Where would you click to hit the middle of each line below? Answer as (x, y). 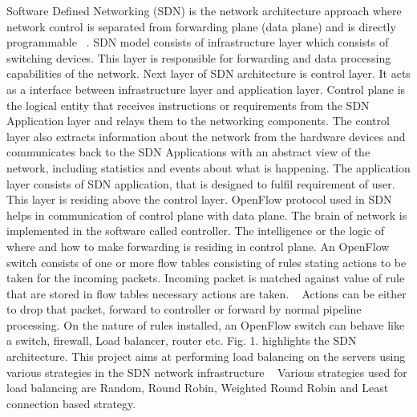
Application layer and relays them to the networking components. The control (198, 121)
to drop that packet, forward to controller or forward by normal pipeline (184, 309)
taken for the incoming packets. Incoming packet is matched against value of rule (206, 278)
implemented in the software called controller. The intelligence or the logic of (196, 231)
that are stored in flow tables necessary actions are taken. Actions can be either (206, 293)
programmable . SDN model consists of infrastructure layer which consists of (198, 42)
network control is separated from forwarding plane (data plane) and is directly (201, 26)
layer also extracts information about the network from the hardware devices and (206, 136)
